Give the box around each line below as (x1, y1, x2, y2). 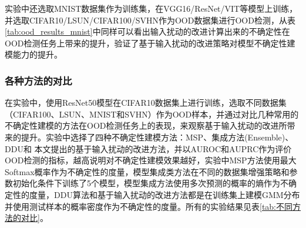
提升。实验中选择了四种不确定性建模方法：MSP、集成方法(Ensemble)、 (21, 130, 294, 143)
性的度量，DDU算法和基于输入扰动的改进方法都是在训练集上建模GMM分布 (12, 188, 300, 200)
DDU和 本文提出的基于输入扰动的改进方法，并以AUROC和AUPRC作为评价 (5, 142, 292, 155)
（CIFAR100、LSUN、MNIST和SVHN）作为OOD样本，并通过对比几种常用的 (5, 108, 299, 120)
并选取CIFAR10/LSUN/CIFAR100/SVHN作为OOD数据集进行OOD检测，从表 (5, 14, 295, 26)
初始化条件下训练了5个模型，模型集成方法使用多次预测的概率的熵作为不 (12, 177, 288, 189)
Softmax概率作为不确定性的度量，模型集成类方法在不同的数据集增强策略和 (5, 165, 290, 177)
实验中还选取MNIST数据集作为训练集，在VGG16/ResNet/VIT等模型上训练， (5, 2, 298, 14)
